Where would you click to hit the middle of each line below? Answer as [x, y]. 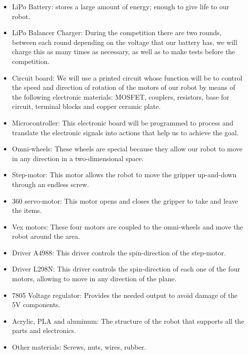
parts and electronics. [44, 330]
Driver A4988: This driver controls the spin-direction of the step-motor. [119, 252]
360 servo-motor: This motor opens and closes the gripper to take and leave [125, 200]
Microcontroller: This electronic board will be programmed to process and [123, 122]
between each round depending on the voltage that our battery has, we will [124, 42]
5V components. [36, 304]
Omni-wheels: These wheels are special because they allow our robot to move [127, 149]
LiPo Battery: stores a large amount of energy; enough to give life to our [121, 6]
